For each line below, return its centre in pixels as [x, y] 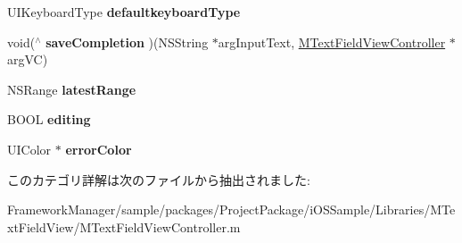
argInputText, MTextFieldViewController [332, 42]
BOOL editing [49, 119]
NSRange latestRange [72, 89]
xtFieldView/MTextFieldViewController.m [124, 226]
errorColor [99, 149]
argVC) [28, 59]
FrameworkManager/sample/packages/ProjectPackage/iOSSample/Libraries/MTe [231, 209]
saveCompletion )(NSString [127, 42]
